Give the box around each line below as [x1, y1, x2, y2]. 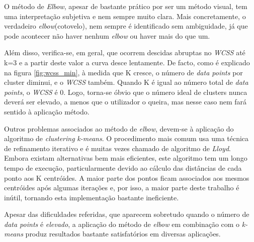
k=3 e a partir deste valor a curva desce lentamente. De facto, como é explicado [4, 57, 250, 67]
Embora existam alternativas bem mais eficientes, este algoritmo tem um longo [4, 153, 247, 163]
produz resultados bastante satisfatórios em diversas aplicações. [25, 228, 221, 239]
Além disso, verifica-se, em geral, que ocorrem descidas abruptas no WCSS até [4, 47, 245, 58]
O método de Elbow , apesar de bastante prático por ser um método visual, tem [4, 1, 247, 11]
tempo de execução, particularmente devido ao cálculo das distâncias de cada [4, 162, 242, 173]
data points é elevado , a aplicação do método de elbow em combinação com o [4, 218, 240, 229]
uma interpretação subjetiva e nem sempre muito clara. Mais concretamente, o [4, 11, 246, 21]
